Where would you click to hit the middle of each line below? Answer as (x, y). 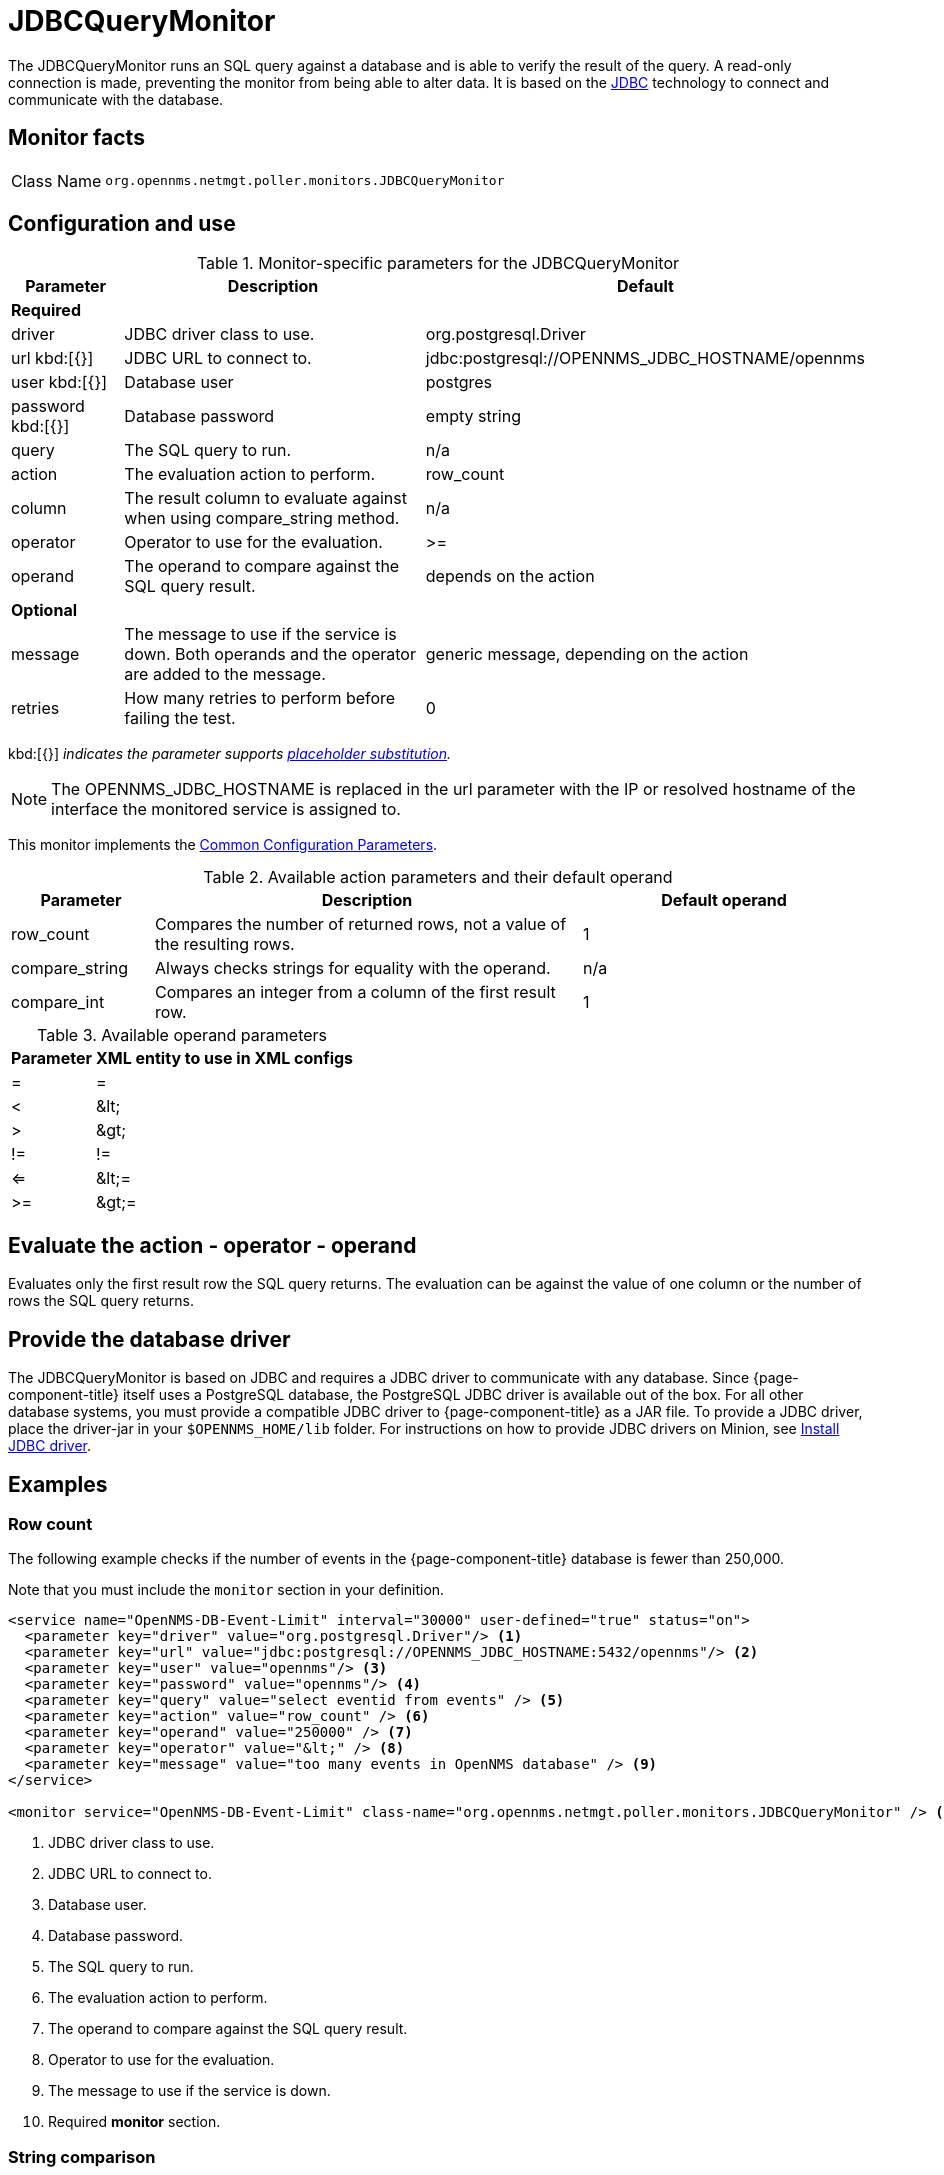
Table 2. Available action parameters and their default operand (438, 877)
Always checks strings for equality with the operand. (352, 968)
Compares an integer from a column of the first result (355, 992)
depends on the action (510, 576)
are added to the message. (225, 674)
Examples (58, 1484)
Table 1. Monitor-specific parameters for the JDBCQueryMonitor (438, 263)
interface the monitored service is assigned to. (226, 809)
